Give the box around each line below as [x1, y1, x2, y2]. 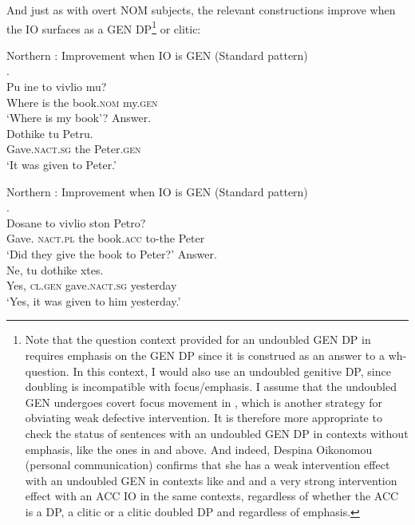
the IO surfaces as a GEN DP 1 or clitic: [6, 18, 201, 37]
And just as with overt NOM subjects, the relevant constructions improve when [6, 2, 396, 18]
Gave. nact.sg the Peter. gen [6, 140, 141, 157]
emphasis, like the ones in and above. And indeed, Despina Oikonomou [25, 440, 373, 457]
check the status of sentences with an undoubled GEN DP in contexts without [25, 424, 409, 441]
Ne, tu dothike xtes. [6, 261, 104, 278]
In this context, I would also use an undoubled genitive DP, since [73, 362, 391, 379]
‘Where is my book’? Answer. [6, 109, 152, 126]
